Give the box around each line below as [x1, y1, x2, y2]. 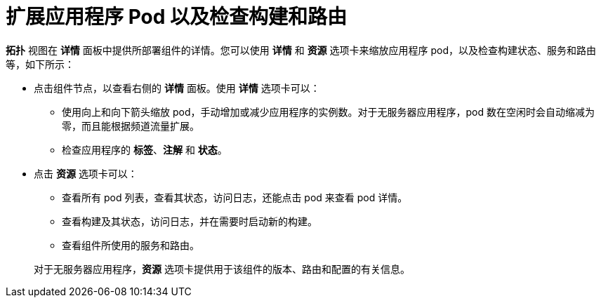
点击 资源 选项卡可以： [34, 167, 138, 180]
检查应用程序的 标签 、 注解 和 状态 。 [62, 143, 227, 156]
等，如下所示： [6, 58, 74, 70]
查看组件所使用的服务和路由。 [62, 238, 199, 251]
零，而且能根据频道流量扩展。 [62, 119, 199, 132]
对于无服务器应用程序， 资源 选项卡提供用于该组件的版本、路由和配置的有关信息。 [34, 262, 410, 275]
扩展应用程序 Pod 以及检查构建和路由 [6, 5, 347, 29]
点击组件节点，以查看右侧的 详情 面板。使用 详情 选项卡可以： [34, 81, 320, 94]
